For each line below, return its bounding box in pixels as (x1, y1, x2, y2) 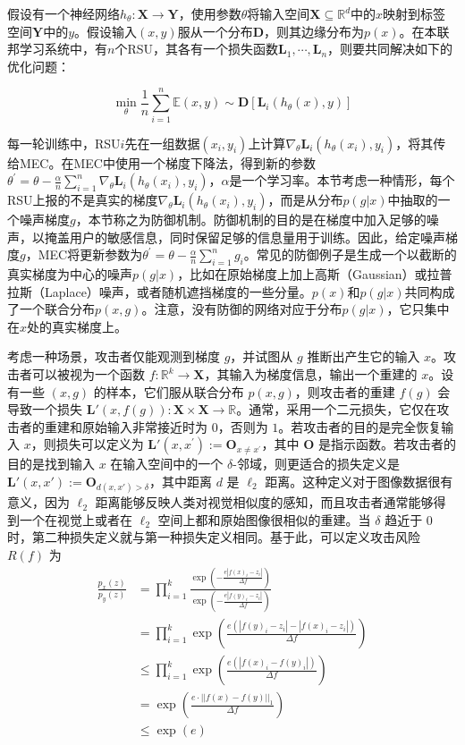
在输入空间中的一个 (110, 454, 224, 473)
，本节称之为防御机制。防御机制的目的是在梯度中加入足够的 (75, 210, 427, 229)
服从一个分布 (177, 21, 253, 40)
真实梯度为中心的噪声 (7, 265, 132, 284)
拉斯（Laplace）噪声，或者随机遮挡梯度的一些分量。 (7, 282, 312, 301)
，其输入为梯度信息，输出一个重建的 (204, 365, 418, 384)
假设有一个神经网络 (7, 4, 120, 22)
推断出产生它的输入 (307, 347, 420, 366)
